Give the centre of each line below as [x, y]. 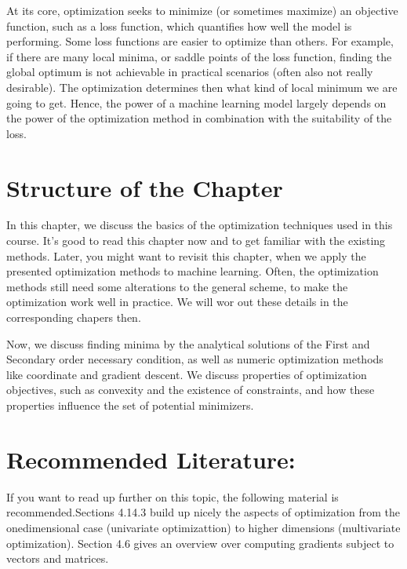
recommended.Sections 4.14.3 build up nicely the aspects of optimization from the [203, 512]
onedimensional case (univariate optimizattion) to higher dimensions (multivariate [203, 527]
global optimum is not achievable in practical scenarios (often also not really [190, 72]
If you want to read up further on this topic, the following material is [173, 496]
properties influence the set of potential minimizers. [130, 405]
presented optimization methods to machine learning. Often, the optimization [193, 271]
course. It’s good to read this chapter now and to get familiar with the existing [196, 241]
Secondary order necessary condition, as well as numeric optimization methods [195, 359]
